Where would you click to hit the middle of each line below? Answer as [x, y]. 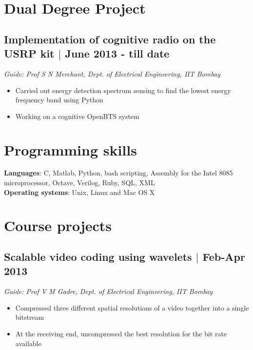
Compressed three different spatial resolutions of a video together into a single [132, 307]
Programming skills [70, 149]
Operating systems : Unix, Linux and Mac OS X [79, 192]
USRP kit [29, 53]
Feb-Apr [224, 257]
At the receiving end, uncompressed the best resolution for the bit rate [121, 333]
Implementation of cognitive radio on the [110, 39]
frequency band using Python [59, 100]
